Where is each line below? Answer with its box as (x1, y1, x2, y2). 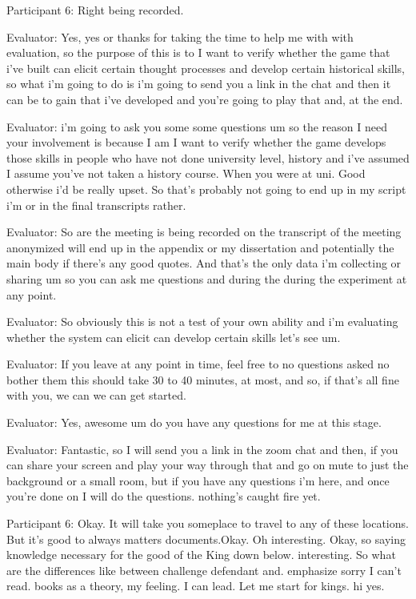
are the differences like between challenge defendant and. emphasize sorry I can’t (6, 561, 402, 578)
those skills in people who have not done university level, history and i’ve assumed (6, 149, 410, 166)
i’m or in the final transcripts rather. (6, 196, 186, 213)
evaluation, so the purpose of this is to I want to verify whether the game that (6, 44, 390, 61)
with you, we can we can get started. (6, 387, 186, 404)
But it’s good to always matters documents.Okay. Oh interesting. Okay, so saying (6, 530, 406, 547)
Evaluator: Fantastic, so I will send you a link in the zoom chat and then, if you (6, 440, 398, 457)
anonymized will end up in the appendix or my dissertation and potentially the (6, 239, 394, 255)
